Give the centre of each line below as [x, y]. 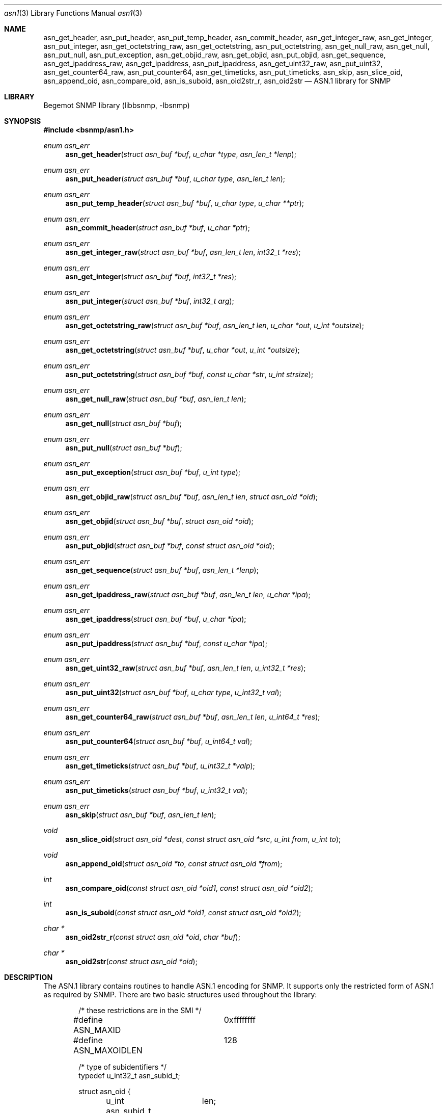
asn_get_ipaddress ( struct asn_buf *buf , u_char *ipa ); [156, 619]
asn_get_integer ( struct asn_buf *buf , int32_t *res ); [151, 276]
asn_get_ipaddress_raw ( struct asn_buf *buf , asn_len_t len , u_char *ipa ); [188, 594]
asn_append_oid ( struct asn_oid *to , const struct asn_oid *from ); [174, 864]
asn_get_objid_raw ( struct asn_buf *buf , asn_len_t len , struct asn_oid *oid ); [192, 497]
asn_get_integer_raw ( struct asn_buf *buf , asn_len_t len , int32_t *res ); [183, 252]
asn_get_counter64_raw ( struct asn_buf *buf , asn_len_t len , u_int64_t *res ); [193, 717]
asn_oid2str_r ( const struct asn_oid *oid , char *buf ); [153, 937]
